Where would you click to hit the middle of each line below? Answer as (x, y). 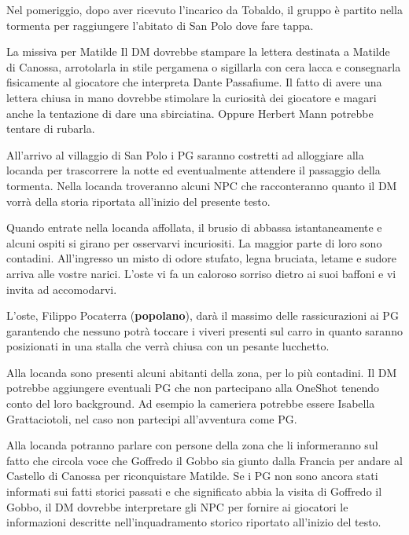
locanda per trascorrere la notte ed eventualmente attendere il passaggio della (193, 170)
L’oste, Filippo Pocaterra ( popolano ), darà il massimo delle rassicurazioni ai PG (203, 315)
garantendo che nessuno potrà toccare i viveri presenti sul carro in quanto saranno (204, 330)
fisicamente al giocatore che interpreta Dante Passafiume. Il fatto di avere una (194, 82)
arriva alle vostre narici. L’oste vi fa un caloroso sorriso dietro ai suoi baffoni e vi (201, 273)
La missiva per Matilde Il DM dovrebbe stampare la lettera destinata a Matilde (198, 51)
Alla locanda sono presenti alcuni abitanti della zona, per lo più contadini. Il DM (202, 372)
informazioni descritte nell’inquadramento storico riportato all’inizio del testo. (194, 522)
